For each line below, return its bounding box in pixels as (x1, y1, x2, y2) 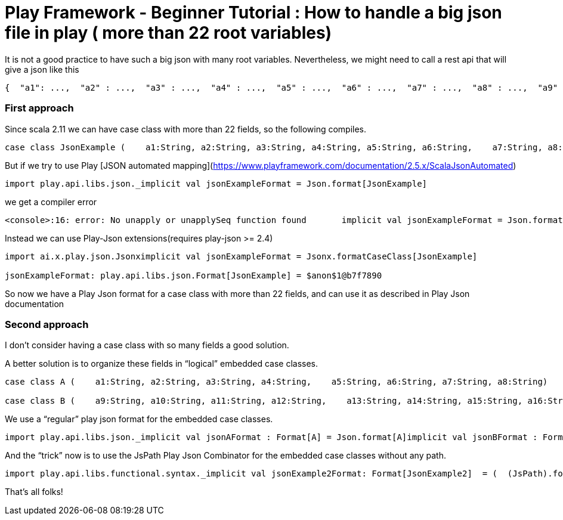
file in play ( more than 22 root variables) (5, 23, 332, 43)
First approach (5, 102, 74, 114)
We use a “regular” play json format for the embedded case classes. (5, 414, 273, 425)
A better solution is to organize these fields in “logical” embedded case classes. (5, 358, 318, 369)
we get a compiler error (5, 196, 97, 207)
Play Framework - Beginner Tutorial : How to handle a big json (5, 2, 502, 23)
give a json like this (5, 64, 79, 75)
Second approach (5, 318, 89, 330)
